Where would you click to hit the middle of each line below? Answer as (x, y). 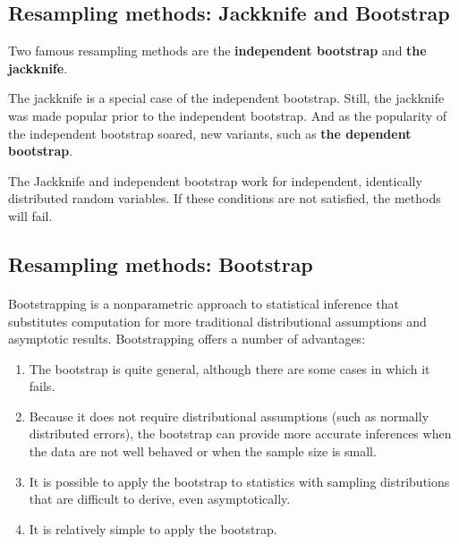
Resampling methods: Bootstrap (161, 263)
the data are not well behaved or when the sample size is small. (203, 451)
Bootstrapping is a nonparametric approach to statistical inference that (204, 303)
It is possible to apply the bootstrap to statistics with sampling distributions (239, 481)
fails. (42, 386)
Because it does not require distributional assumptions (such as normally (229, 416)
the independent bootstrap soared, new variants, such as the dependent (210, 133)
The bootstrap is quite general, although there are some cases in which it (229, 368)
